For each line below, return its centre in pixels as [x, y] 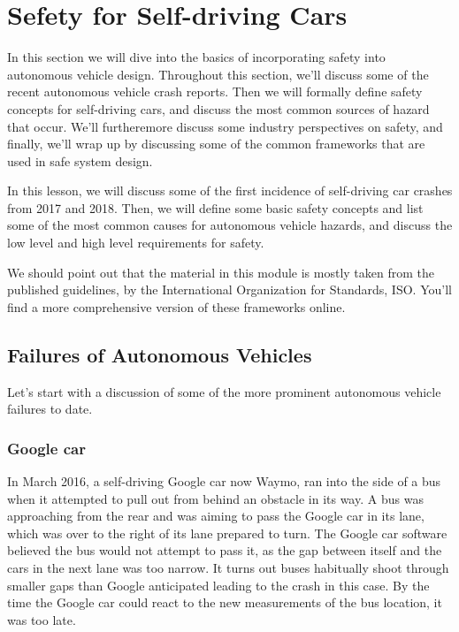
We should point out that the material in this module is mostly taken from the [221, 272]
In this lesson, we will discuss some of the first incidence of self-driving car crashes [230, 190]
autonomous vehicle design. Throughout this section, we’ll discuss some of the [218, 74]
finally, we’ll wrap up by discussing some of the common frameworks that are [216, 144]
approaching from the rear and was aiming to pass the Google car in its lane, [216, 516]
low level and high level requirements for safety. [136, 243]
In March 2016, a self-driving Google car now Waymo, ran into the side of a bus [224, 481]
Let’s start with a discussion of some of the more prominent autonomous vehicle [224, 391]
